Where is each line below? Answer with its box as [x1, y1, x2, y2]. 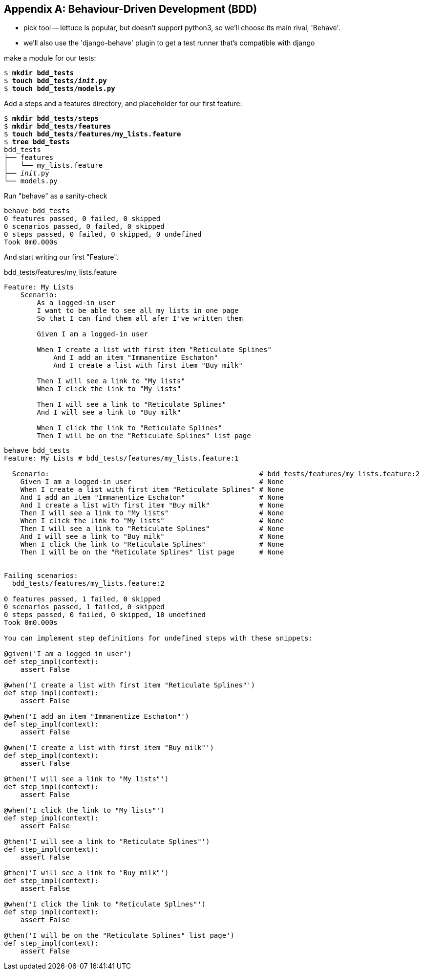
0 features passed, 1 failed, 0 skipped [4, 595, 161, 603]
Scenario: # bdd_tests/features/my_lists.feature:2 [12, 470, 420, 478]
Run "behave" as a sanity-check [4, 192, 107, 200]
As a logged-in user [37, 299, 115, 307]
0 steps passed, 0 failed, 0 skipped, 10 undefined [4, 611, 206, 619]
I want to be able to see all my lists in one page [37, 307, 239, 315]
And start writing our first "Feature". [4, 253, 119, 262]
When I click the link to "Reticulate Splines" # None [20, 540, 284, 549]
